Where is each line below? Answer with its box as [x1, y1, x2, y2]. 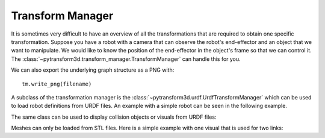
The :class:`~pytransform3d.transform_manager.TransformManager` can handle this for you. [11, 55, 241, 63]
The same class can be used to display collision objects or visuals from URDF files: [11, 113, 217, 121]
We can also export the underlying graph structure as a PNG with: [11, 66, 175, 74]
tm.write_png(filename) [22, 80, 92, 87]
